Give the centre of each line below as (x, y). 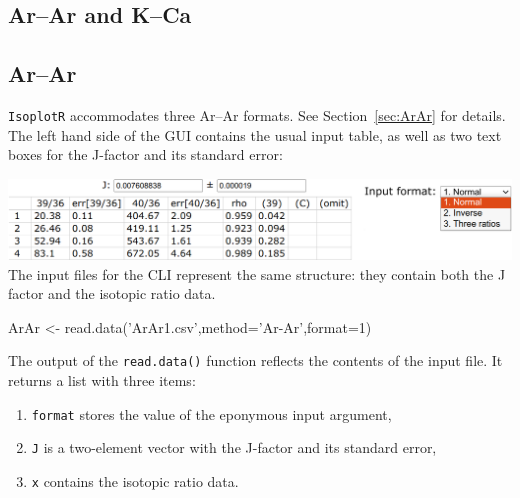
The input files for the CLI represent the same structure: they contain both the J (257, 273)
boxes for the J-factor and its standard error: (145, 154)
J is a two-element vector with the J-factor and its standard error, (234, 447)
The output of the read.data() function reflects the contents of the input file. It (255, 360)
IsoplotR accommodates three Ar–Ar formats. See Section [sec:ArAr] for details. (257, 114)
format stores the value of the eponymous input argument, (211, 413)
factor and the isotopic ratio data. (112, 293)
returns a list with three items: (102, 380)
